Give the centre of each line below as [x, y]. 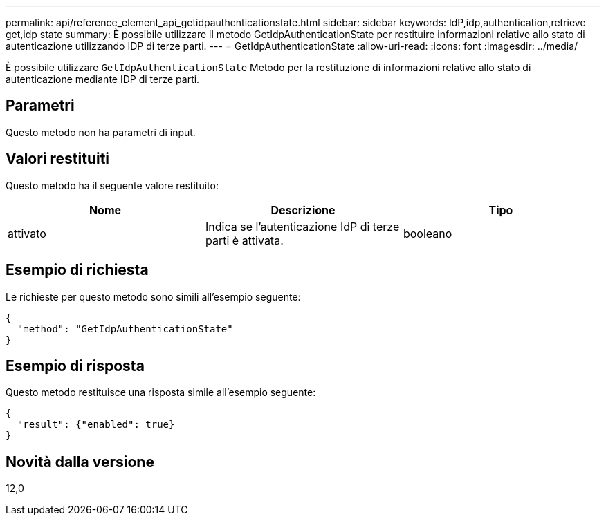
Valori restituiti [58, 159]
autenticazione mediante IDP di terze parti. [103, 79]
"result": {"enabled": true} [96, 425]
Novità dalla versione [80, 462]
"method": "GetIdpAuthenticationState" [125, 329]
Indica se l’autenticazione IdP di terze [302, 226]
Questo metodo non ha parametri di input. [101, 132]
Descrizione [303, 210]
